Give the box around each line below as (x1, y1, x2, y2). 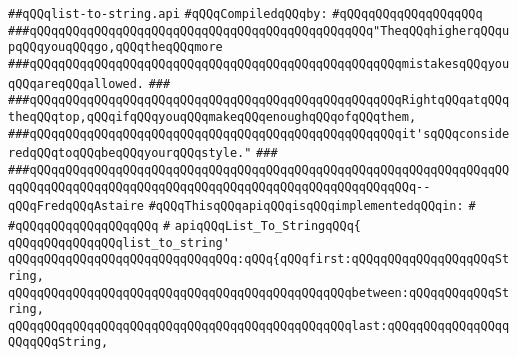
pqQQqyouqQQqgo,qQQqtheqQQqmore (8, 40, 223, 55)
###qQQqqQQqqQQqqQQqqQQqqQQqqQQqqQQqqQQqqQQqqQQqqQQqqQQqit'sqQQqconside (8, 126, 510, 141)
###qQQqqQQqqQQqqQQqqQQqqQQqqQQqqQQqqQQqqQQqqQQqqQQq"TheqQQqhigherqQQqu (8, 23, 510, 38)
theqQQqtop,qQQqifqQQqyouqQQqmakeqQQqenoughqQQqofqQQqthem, (8, 109, 417, 124)
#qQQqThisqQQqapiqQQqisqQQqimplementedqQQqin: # (148, 199, 476, 214)
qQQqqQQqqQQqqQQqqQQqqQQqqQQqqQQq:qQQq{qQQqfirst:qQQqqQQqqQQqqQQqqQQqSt (8, 252, 510, 267)
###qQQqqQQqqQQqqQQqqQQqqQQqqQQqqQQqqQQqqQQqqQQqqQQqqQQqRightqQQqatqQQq (8, 93, 510, 108)
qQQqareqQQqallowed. (8, 76, 145, 91)
